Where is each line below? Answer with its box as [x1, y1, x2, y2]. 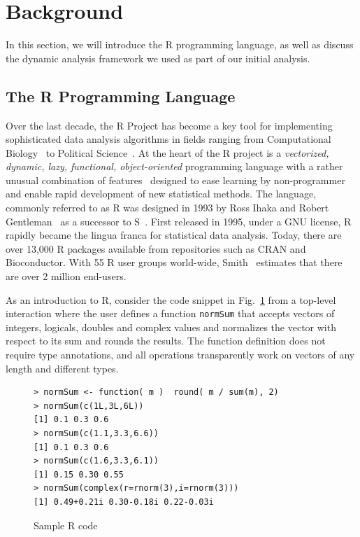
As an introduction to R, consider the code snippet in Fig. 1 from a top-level [6, 292, 336, 307]
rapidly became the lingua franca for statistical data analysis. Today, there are [6, 228, 342, 242]
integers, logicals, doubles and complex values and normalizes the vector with [6, 319, 336, 334]
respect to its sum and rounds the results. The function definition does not [6, 333, 326, 348]
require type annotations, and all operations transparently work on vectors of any [6, 347, 355, 362]
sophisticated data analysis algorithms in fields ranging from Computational [6, 132, 331, 146]
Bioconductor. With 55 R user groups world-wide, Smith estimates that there [6, 255, 343, 270]
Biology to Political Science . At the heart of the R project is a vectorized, [6, 145, 329, 160]
